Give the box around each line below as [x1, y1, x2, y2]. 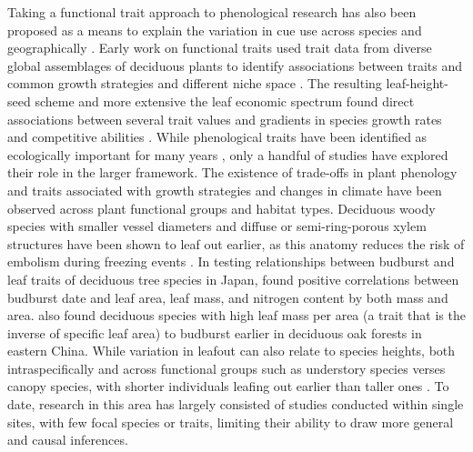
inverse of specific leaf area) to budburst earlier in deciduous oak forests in [7, 323, 422, 342]
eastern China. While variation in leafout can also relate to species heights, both [7, 341, 456, 360]
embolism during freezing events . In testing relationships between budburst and [7, 252, 455, 271]
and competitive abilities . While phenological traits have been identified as [7, 127, 428, 146]
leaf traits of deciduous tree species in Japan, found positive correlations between [7, 269, 459, 288]
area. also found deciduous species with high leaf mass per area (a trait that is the [7, 306, 466, 325]
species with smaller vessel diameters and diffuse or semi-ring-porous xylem [7, 216, 427, 236]
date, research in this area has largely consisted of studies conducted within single [7, 395, 464, 414]
